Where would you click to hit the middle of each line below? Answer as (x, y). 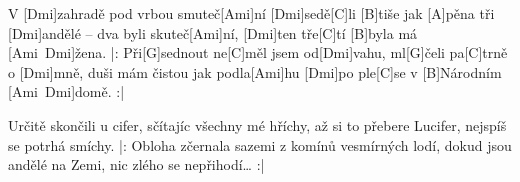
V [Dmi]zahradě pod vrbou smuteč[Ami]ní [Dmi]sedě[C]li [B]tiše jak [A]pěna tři (251, 13)
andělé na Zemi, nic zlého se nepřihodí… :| (136, 164)
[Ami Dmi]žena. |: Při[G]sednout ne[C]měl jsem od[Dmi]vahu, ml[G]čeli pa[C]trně (258, 52)
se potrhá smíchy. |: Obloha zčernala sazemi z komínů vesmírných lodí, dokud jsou (260, 144)
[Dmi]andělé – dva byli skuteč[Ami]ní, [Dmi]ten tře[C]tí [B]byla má (213, 32)
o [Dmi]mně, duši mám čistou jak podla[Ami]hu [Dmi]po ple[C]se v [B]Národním (255, 71)
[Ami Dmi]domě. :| (66, 91)
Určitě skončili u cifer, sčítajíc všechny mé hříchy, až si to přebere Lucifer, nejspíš (257, 124)
